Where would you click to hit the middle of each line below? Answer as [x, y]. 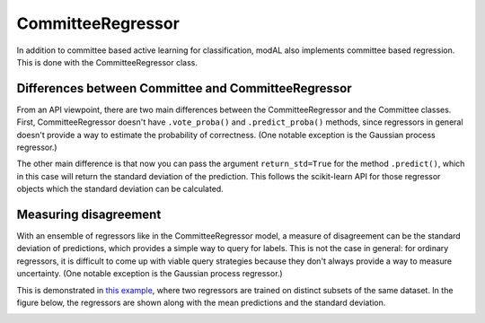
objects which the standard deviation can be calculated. [120, 189]
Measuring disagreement [89, 214]
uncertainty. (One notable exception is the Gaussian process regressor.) [150, 274]
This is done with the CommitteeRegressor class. [107, 62]
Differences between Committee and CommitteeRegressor [184, 88]
